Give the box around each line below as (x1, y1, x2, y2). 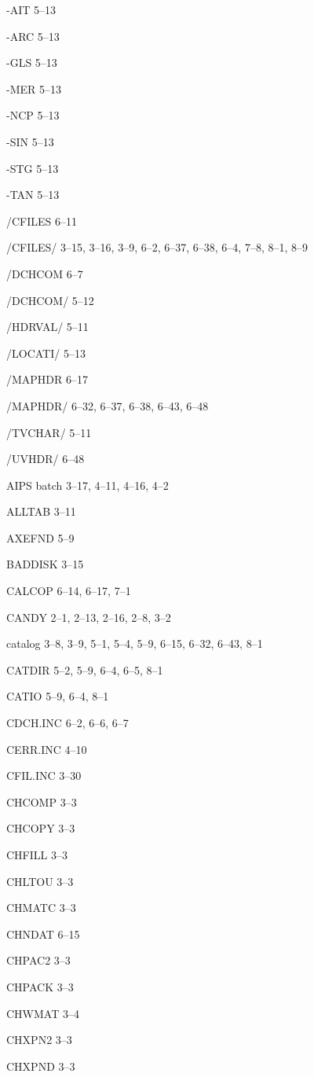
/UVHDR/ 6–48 (6, 450, 85, 467)
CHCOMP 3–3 (6, 793, 77, 810)
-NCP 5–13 (6, 107, 60, 123)
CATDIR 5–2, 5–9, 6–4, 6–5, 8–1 (6, 661, 163, 678)
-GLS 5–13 (6, 54, 57, 71)
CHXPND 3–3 (6, 1057, 75, 1074)
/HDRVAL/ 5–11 (6, 318, 89, 335)
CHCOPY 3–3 (6, 820, 75, 836)
